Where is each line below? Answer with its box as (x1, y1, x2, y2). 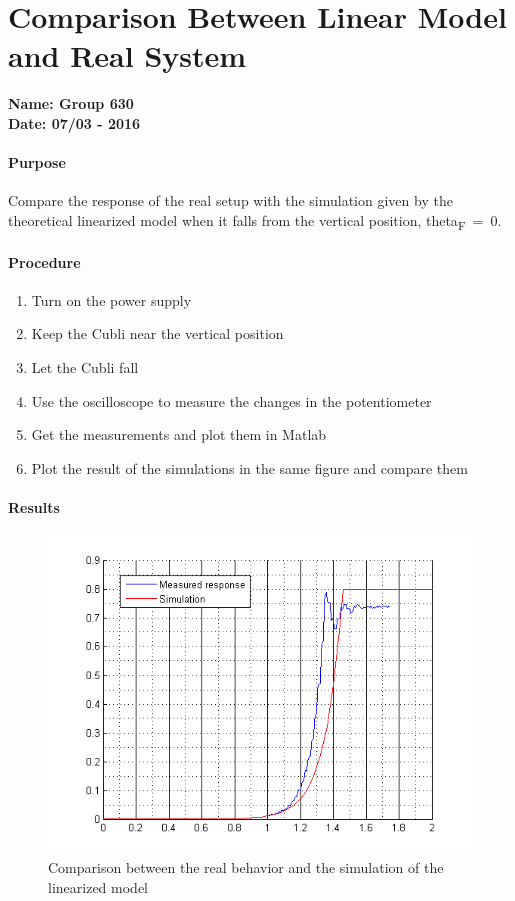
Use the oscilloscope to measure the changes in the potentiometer (31, 390, 432, 411)
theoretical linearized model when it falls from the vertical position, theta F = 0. (8, 209, 502, 233)
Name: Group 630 (8, 93, 134, 114)
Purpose (8, 152, 66, 173)
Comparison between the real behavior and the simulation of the (48, 857, 444, 878)
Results (8, 496, 60, 517)
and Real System (8, 35, 247, 76)
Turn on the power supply (31, 289, 192, 310)
